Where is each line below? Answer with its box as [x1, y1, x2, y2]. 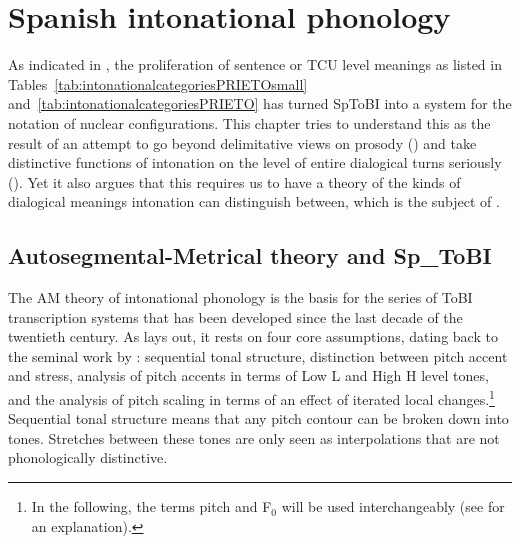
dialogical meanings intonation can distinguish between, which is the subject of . [8, 191, 500, 212]
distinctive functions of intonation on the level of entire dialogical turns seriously [8, 152, 502, 173]
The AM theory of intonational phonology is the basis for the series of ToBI [8, 287, 473, 308]
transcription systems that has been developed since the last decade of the [8, 306, 463, 327]
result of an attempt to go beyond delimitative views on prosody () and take [8, 132, 477, 153]
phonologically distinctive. [8, 447, 168, 468]
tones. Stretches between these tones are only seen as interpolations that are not [8, 427, 500, 448]
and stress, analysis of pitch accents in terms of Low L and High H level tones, [8, 365, 489, 386]
